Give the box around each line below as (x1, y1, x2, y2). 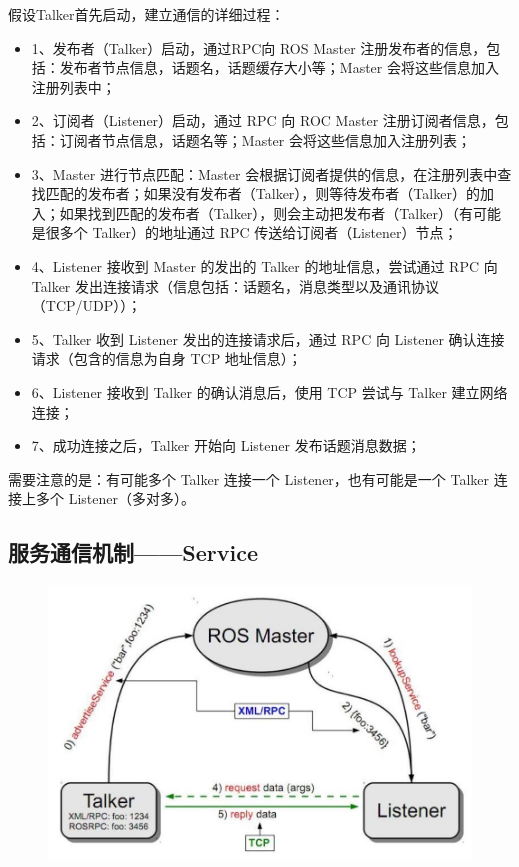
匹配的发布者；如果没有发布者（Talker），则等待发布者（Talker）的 (45, 183, 480, 204)
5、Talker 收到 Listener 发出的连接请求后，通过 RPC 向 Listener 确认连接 (31, 328, 505, 349)
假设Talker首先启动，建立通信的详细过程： (8, 4, 285, 24)
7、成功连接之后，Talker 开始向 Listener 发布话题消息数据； (31, 435, 421, 456)
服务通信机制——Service (8, 537, 258, 568)
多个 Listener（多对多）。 (35, 488, 195, 509)
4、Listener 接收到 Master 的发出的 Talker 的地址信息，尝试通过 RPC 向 (31, 255, 498, 276)
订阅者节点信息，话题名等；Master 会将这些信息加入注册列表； (59, 129, 471, 150)
